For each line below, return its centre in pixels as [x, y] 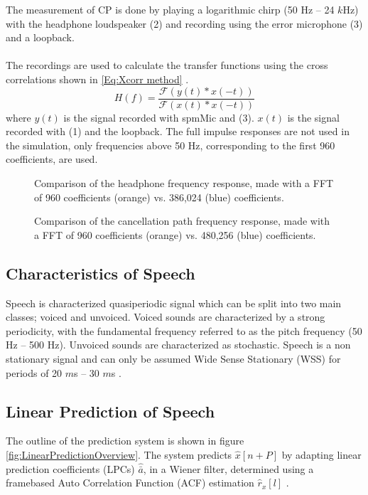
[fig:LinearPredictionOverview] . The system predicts [119, 454]
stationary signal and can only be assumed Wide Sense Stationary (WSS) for [173, 358]
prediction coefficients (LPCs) [70, 468]
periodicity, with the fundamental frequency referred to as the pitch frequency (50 [184, 330]
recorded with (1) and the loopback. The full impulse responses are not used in [178, 131]
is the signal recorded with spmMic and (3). [159, 117]
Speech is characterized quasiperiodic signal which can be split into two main [174, 303]
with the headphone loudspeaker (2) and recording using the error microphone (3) [184, 23]
